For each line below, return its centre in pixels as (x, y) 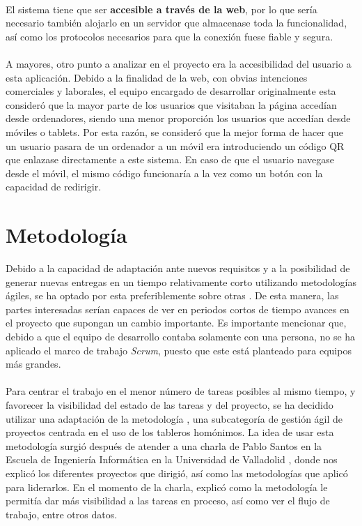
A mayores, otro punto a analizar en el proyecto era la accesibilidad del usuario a (179, 63)
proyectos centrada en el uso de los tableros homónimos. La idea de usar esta (170, 432)
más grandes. (33, 364)
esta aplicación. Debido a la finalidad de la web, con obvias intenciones (157, 77)
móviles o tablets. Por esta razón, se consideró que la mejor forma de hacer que (174, 131)
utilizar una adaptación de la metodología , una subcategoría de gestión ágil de (174, 418)
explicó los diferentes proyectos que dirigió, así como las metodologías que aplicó (177, 473)
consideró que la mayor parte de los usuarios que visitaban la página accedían (171, 104)
